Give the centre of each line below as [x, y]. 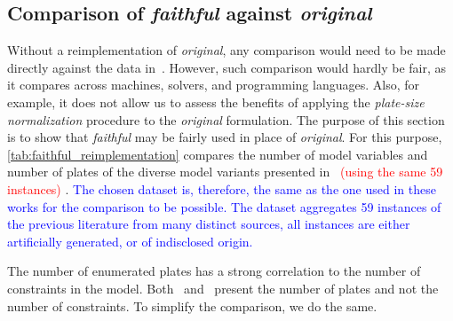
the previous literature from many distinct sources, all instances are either [209, 224]
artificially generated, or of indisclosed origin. [130, 241]
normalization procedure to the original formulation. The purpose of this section [226, 119]
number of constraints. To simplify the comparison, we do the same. [192, 305]
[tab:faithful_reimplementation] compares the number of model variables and [218, 154]
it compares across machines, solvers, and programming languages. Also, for [213, 85]
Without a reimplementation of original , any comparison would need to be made [226, 50]
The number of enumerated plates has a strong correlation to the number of [214, 271]
